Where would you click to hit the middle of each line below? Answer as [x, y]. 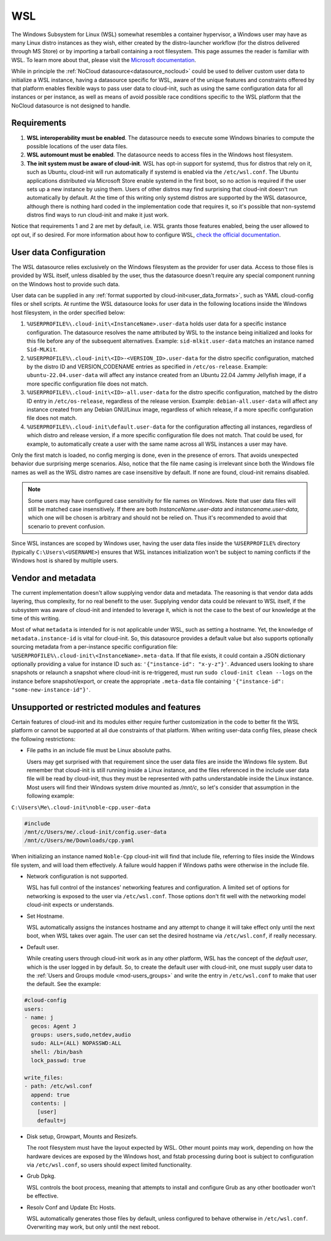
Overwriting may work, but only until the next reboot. [93, 1227]
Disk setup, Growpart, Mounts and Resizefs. [82, 1136]
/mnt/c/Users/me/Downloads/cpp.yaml [79, 841]
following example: [51, 796]
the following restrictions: [44, 739]
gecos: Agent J [54, 1026]
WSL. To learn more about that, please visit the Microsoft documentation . [104, 60]
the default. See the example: [64, 984]
